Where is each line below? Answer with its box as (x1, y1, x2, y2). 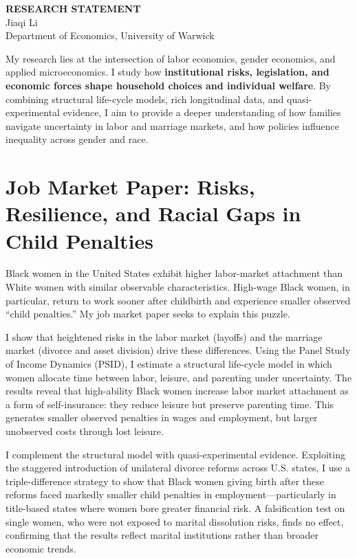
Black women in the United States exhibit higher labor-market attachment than (6, 266, 343, 280)
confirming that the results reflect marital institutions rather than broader (6, 528, 318, 542)
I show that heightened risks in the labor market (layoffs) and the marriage (6, 329, 323, 344)
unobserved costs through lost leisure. (6, 423, 164, 438)
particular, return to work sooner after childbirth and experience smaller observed (6, 293, 351, 307)
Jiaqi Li (6, 14, 38, 29)
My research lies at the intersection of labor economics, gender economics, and (6, 51, 336, 65)
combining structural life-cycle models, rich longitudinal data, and (6, 91, 284, 106)
